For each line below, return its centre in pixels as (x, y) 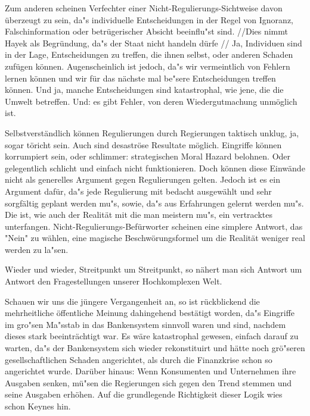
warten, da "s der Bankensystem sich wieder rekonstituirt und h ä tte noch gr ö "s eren (155, 348)
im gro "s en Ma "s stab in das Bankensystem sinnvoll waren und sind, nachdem (145, 324)
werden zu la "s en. (37, 249)
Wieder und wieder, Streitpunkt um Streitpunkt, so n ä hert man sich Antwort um (154, 269)
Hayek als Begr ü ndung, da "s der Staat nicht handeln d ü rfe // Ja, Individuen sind (154, 43)
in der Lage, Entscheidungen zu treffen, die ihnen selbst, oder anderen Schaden (149, 54)
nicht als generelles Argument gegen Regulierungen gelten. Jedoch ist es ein (142, 179)
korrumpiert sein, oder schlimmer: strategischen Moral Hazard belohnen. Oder (148, 156)
